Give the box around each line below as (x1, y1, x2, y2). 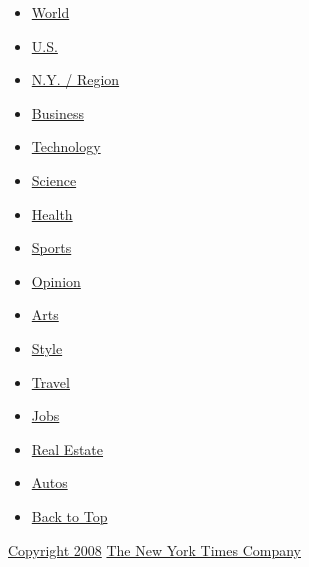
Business (31, 102, 84, 123)
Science (31, 169, 77, 190)
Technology (31, 136, 101, 157)
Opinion (31, 270, 81, 291)
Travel (31, 371, 70, 392)
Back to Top (31, 505, 108, 526)
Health (31, 203, 73, 224)
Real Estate (31, 438, 104, 459)
